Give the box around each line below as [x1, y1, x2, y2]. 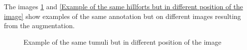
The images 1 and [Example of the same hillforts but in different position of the [4, 1, 243, 11]
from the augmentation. [4, 20, 75, 31]
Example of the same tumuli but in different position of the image [23, 36, 222, 47]
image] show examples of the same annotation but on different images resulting [4, 11, 241, 21]
